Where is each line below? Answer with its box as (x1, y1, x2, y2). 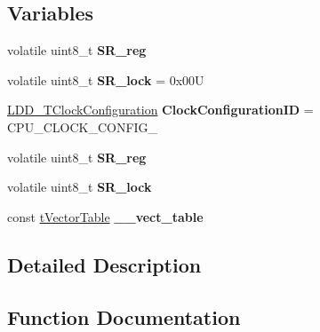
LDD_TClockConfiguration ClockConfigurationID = (7, 100, 314, 119)
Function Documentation (7, 303, 241, 330)
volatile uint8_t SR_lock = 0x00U (7, 70, 204, 89)
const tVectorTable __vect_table (7, 207, 204, 225)
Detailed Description (7, 250, 202, 278)
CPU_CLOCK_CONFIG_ (7, 117, 158, 136)
